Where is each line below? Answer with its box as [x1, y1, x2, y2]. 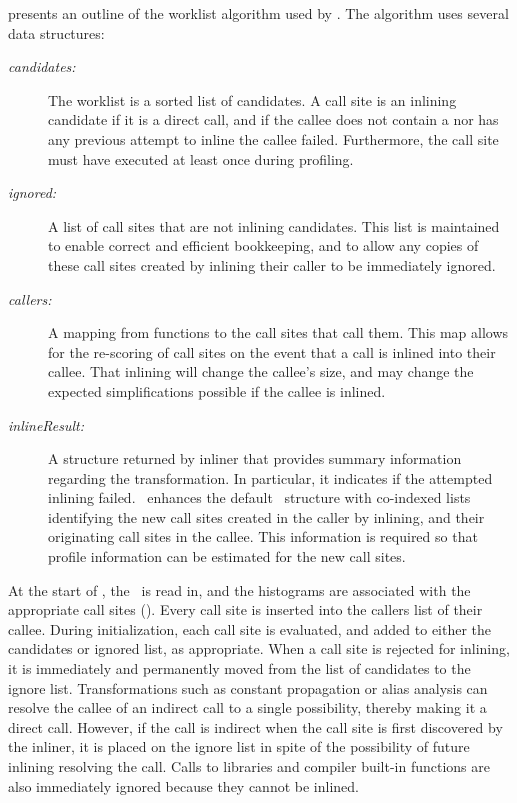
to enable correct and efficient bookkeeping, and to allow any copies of [48, 235, 479, 256]
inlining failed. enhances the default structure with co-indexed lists [48, 487, 471, 508]
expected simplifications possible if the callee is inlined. [48, 380, 386, 401]
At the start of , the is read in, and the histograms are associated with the [8, 579, 471, 600]
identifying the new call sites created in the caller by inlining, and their [48, 506, 485, 527]
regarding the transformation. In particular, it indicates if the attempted [48, 467, 493, 488]
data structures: [8, 22, 105, 43]
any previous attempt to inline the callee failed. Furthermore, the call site [48, 128, 499, 149]
